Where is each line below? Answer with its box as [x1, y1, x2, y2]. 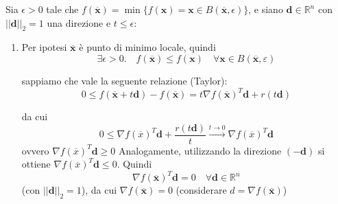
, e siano [248, 2, 283, 16]
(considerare [176, 183, 227, 197]
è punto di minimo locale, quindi [79, 40, 216, 54]
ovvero [21, 143, 49, 157]
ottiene [21, 157, 51, 171]
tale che [46, 2, 79, 16]
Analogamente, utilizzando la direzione [118, 143, 282, 157]
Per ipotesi [21, 40, 67, 54]
